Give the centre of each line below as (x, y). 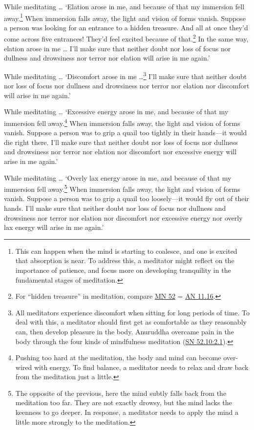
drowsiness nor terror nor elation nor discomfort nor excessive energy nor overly (123, 217)
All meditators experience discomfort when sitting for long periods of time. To (133, 312)
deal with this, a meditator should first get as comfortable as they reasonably (131, 322)
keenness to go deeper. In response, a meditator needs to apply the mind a (127, 412)
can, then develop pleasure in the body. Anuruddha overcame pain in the (125, 331)
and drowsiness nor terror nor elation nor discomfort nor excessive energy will (120, 152)
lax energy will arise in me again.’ (54, 227)
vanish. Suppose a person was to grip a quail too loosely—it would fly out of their (127, 198)
